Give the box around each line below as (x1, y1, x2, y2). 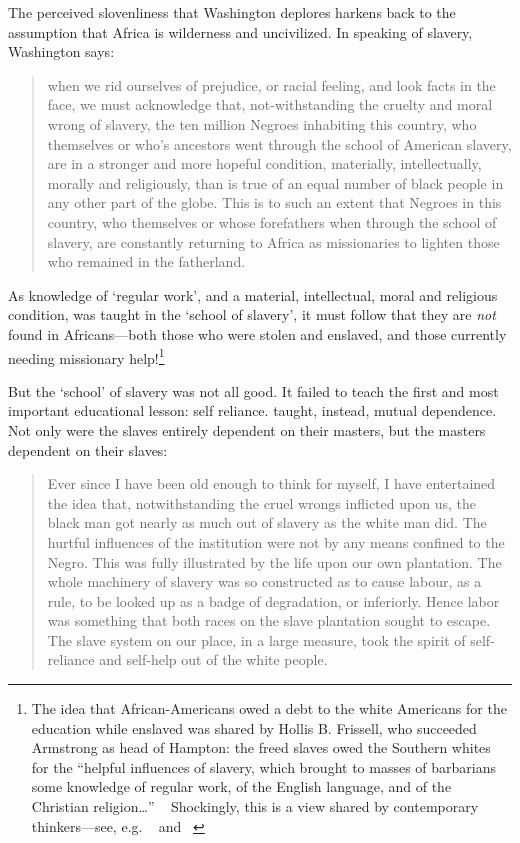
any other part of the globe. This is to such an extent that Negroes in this (47, 192, 502, 213)
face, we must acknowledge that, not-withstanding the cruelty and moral (47, 94, 493, 115)
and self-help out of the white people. (99, 649, 328, 670)
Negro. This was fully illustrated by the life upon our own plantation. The (47, 551, 502, 572)
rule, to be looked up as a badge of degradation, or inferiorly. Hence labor (47, 590, 500, 611)
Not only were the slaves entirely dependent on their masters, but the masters (8, 419, 486, 440)
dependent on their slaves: (8, 439, 168, 460)
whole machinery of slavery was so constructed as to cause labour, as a (47, 571, 482, 592)
